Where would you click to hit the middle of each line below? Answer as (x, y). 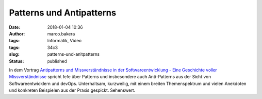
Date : (15, 27)
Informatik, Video (65, 41)
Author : (17, 33)
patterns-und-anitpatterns (73, 54)
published (57, 61)
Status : (16, 61)
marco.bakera (61, 33)
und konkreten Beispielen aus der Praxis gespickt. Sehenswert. (72, 90)
